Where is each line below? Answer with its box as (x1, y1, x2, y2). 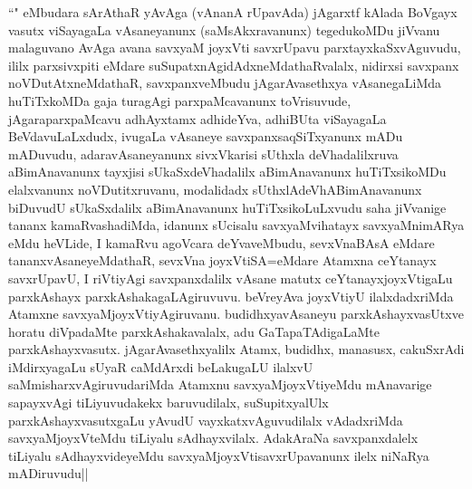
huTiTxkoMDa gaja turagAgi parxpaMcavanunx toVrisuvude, (8, 91, 352, 110)
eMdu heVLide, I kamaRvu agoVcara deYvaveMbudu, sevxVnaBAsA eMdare (8, 233, 435, 252)
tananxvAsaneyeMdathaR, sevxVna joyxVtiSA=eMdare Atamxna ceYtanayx (8, 251, 437, 270)
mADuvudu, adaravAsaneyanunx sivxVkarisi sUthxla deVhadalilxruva (8, 144, 399, 163)
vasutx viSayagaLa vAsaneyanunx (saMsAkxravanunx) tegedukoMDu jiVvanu (8, 20, 440, 39)
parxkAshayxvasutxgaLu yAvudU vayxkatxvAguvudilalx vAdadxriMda (8, 410, 403, 429)
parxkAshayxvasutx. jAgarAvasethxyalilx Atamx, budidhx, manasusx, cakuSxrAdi (8, 340, 465, 359)
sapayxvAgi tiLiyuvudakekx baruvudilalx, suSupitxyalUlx (8, 393, 329, 412)
